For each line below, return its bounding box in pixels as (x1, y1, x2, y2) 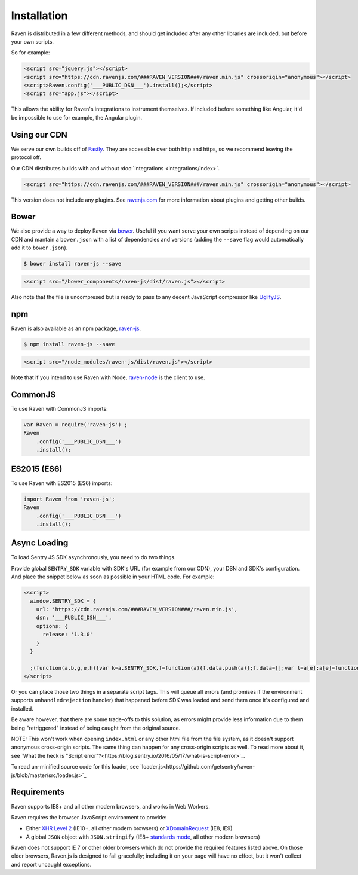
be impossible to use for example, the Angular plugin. (11, 114, 143, 121)
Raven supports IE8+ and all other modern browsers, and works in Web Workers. (11, 803, 210, 810)
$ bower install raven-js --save (23, 260, 122, 267)
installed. (11, 705, 34, 712)
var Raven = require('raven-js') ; (23, 422, 128, 428)
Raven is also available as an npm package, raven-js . (11, 325, 141, 332)
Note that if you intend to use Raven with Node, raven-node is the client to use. (11, 374, 205, 381)
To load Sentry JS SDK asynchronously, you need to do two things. (11, 554, 176, 561)
